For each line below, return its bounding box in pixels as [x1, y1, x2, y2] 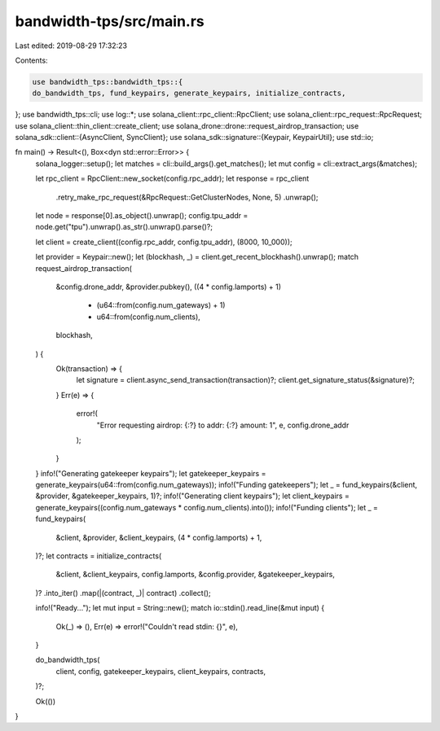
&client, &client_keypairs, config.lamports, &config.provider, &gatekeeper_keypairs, [55, 570, 336, 580]
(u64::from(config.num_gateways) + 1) [96, 300, 226, 310]
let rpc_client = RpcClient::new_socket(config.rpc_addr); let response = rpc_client [35, 173, 310, 183]
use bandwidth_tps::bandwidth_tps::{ [32, 77, 183, 86]
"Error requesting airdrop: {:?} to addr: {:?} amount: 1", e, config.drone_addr [96, 420, 350, 430]
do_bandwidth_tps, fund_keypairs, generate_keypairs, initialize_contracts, [32, 89, 346, 98]
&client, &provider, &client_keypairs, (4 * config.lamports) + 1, [55, 532, 262, 542]
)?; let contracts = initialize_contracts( [35, 551, 162, 561]
